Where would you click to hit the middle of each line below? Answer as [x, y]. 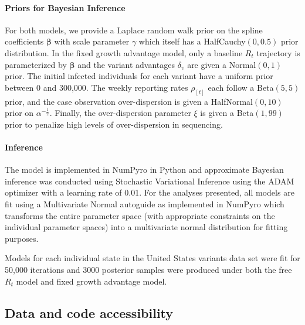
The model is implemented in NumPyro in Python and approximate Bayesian [144, 170]
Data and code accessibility [89, 312]
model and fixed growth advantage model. [91, 281]
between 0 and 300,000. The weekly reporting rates [96, 87]
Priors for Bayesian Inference [65, 7]
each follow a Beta [241, 87]
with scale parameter [92, 41]
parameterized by [36, 64]
